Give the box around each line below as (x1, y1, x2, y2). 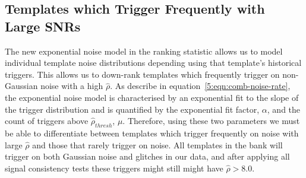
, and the (267, 103, 301, 115)
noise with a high (40, 80, 103, 92)
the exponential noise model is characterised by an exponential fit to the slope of (5, 91, 299, 103)
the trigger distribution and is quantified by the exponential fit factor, (5, 103, 260, 115)
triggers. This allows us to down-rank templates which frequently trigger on (5, 68, 280, 80)
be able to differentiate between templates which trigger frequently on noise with (5, 126, 299, 139)
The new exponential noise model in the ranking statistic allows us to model (5, 44, 283, 57)
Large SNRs (5, 17, 81, 35)
